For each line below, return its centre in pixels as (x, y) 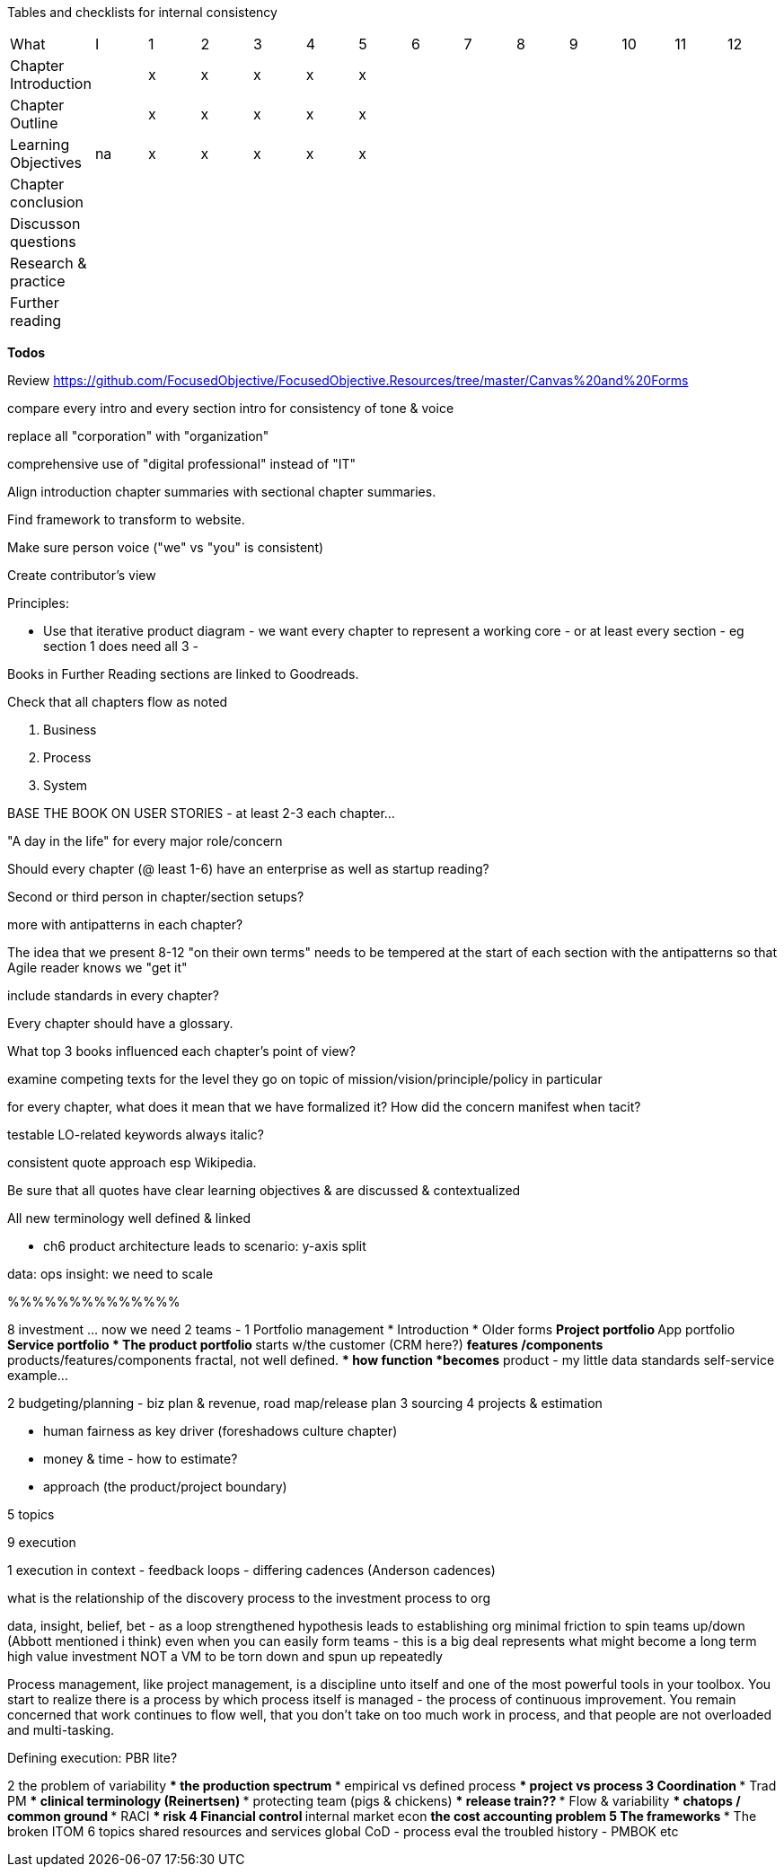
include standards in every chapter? (113, 995)
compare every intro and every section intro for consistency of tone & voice (231, 408)
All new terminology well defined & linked (129, 1218)
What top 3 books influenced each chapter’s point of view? (181, 1051)
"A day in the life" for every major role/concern (145, 841)
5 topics (31, 1514)
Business (70, 730)
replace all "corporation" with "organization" (138, 436)
